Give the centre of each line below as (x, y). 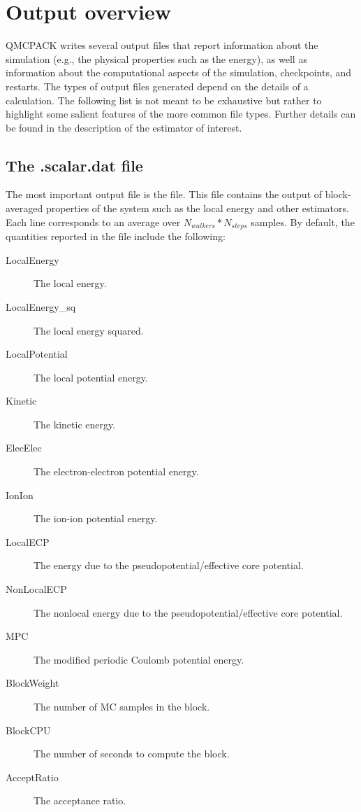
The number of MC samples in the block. (122, 706)
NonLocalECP (36, 589)
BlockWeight (32, 683)
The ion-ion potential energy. (96, 518)
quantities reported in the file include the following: (116, 236)
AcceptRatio (32, 777)
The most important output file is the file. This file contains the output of (164, 194)
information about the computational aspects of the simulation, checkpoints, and (179, 72)
